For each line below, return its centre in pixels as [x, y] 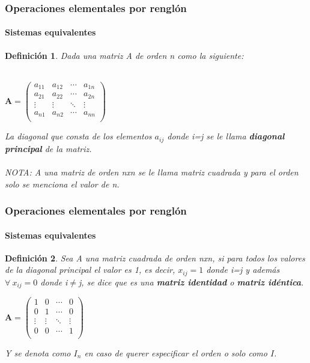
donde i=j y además [243, 270]
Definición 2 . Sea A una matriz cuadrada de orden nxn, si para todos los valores [155, 258]
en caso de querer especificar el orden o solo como [176, 352]
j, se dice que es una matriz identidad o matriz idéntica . [191, 282]
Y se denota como [38, 352]
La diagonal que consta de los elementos [78, 136]
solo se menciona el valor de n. [62, 184]
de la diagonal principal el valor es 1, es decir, [90, 270]
